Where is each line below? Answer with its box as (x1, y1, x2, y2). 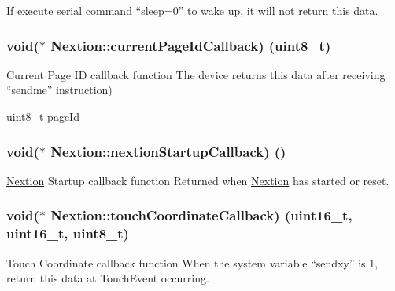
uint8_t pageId (6, 108, 79, 124)
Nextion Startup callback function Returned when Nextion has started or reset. (6, 172, 389, 188)
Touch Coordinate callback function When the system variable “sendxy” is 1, (6, 254, 378, 271)
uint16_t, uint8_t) (6, 224, 129, 243)
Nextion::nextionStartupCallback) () (50, 141, 286, 161)
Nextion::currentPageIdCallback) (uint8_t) (50, 35, 331, 55)
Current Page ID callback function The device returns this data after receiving (6, 66, 386, 82)
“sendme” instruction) (6, 82, 113, 98)
